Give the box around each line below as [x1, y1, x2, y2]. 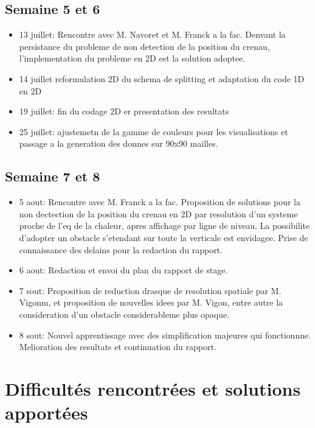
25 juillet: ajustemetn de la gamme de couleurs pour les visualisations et [19, 125, 288, 138]
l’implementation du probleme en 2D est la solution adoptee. [19, 52, 246, 65]
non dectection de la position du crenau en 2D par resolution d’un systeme [19, 207, 298, 220]
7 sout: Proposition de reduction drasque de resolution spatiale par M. [19, 284, 282, 296]
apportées [5, 400, 88, 425]
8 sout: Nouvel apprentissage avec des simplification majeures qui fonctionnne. [19, 328, 311, 341]
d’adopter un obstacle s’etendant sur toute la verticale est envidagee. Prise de [19, 231, 308, 244]
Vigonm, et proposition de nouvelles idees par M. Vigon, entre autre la [19, 296, 283, 309]
